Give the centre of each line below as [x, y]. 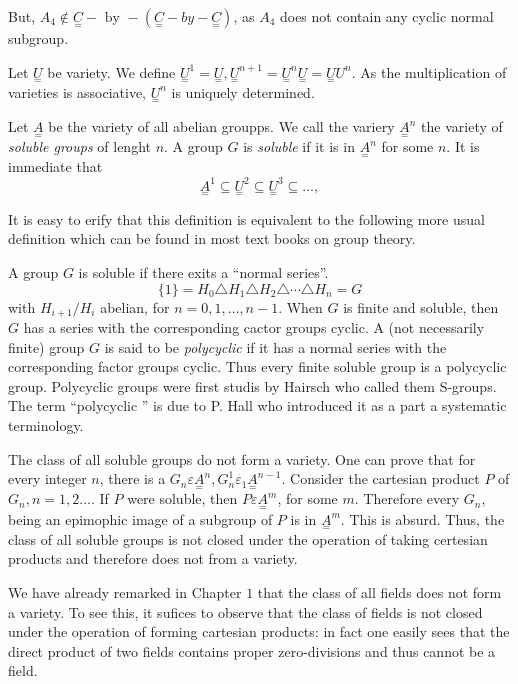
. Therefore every [407, 498]
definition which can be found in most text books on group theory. [212, 238]
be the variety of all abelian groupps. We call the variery [221, 126]
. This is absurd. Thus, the [422, 518]
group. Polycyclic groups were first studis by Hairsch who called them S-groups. [252, 385]
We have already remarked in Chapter [125, 592]
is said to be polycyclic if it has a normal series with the [275, 346]
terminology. [46, 424]
